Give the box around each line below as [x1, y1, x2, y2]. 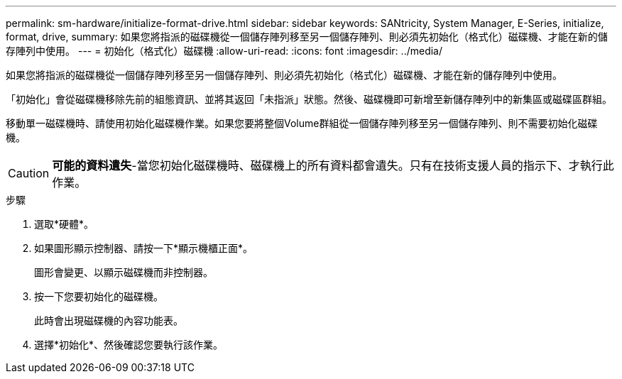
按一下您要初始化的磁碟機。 [34, 290, 163, 302]
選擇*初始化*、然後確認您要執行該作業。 [34, 339, 224, 351]
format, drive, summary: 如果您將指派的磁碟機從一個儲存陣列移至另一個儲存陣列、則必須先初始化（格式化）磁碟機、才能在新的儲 [6, 31, 608, 43]
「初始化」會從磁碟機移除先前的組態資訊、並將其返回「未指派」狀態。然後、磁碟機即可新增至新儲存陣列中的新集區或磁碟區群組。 [6, 93, 612, 105]
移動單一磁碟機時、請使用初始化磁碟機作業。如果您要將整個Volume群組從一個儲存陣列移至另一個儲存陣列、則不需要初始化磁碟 [6, 117, 598, 129]
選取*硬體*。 [34, 218, 94, 230]
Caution [8, 166, 50, 180]
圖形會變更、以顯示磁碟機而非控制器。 [34, 266, 213, 278]
